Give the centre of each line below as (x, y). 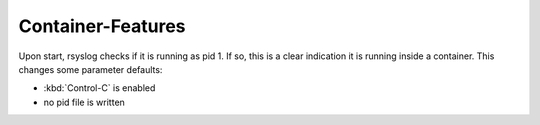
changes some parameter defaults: (90, 69)
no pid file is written (84, 102)
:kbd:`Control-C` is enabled (99, 88)
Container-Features (102, 26)
